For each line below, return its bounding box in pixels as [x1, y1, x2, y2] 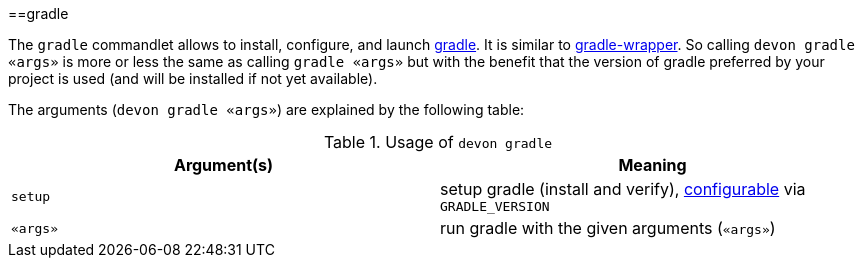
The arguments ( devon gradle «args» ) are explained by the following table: [8, 101, 525, 118]
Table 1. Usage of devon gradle [323, 132, 553, 152]
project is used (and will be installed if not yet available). [8, 70, 378, 87]
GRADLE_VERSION [440, 199, 550, 214]
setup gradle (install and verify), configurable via [440, 179, 806, 199]
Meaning [618, 155, 687, 175]
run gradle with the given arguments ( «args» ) [440, 218, 776, 238]
